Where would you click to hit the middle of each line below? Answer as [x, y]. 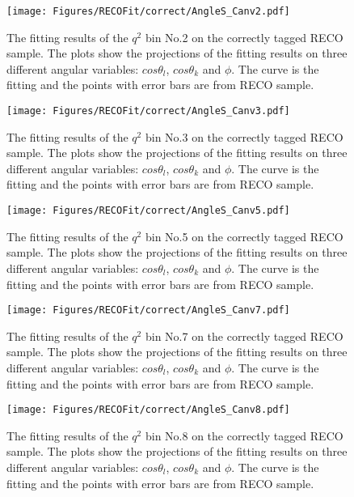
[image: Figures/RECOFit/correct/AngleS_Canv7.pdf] [148, 310]
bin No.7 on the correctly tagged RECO [244, 336]
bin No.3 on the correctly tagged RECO [244, 136]
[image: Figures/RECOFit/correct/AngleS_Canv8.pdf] [148, 410]
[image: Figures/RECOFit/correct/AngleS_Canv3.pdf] [148, 111]
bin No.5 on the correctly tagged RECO [244, 236]
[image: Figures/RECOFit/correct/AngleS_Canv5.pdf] [148, 211]
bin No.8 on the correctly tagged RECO [244, 435]
